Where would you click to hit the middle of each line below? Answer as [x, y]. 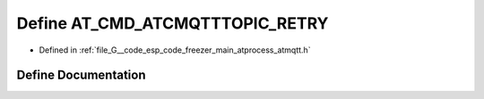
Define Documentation [81, 75]
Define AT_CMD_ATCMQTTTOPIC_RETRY [173, 23]
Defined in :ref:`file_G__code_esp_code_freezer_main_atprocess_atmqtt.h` [175, 50]
